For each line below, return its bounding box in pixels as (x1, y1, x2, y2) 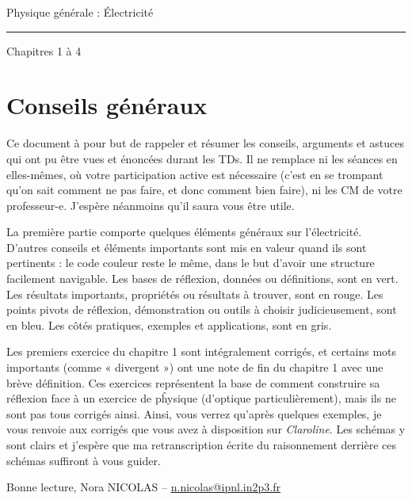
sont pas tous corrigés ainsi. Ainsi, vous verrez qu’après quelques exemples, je (6, 405, 382, 422)
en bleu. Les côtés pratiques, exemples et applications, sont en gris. (6, 316, 332, 333)
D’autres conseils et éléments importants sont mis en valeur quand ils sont (6, 239, 367, 255)
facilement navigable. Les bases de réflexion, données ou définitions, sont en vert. (6, 270, 399, 287)
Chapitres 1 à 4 (6, 42, 82, 59)
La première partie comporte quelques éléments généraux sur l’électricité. (6, 223, 362, 240)
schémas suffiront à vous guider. (6, 452, 161, 468)
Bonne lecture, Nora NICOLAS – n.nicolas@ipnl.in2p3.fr (6, 479, 280, 495)
